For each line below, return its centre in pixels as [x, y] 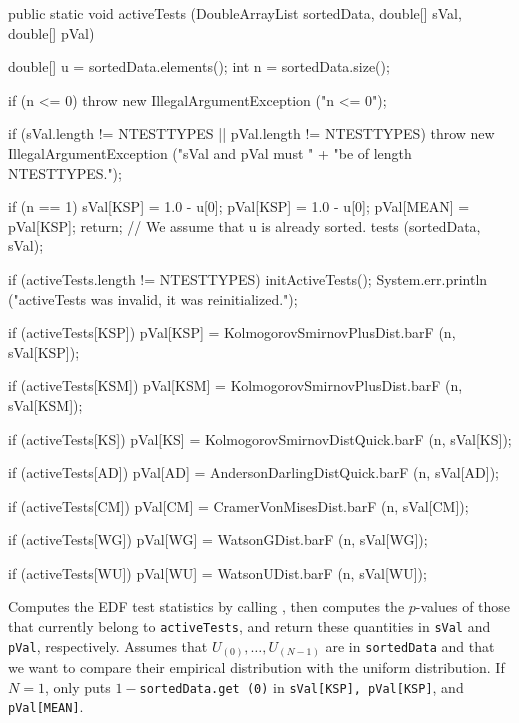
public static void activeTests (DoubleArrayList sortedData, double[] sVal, [235, 13]
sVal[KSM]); [45, 404]
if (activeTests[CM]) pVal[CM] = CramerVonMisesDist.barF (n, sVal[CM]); [238, 505]
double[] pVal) [51, 32]
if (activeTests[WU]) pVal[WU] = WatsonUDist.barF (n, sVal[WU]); [217, 572]
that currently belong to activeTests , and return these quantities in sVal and [249, 626]
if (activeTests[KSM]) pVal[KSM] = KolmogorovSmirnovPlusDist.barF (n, [235, 385]
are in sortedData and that [410, 645]
